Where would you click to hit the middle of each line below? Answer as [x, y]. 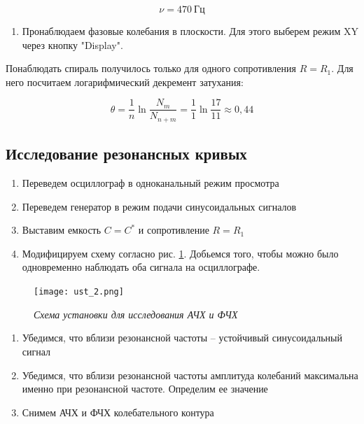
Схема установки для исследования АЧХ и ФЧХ [136, 314]
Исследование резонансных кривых [126, 154]
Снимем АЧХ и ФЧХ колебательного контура [118, 412]
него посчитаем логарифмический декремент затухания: [125, 82]
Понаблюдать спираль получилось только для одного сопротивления [151, 68]
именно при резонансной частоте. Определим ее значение [145, 389]
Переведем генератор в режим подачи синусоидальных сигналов [159, 206]
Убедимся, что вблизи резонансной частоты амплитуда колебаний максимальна [190, 375]
